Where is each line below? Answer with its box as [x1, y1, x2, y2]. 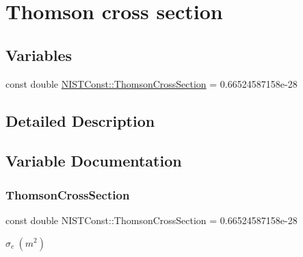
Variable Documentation [5, 150, 182, 171]
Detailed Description [5, 110, 155, 131]
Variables [5, 44, 73, 65]
